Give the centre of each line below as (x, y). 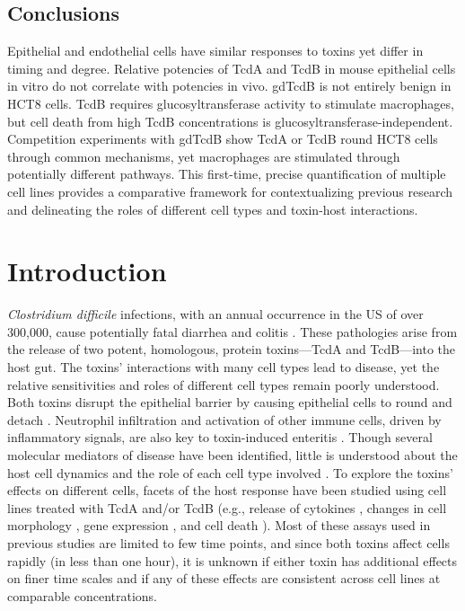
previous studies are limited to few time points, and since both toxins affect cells (228, 542)
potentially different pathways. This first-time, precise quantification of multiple (227, 174)
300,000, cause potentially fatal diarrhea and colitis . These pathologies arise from (232, 331)
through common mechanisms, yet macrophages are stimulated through (204, 156)
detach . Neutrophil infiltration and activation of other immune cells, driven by (224, 419)
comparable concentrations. (82, 595)
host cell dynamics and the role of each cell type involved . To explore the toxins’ (230, 472)
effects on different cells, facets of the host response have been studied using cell (227, 490)
